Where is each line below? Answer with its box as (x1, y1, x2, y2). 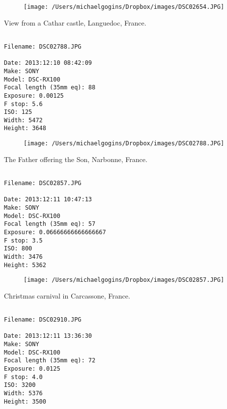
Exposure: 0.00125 (4, 92, 64, 99)
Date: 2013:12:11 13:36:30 (4, 332, 92, 340)
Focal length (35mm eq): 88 (4, 84, 96, 91)
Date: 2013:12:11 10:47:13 (4, 196, 92, 203)
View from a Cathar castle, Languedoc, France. (4, 17, 146, 27)
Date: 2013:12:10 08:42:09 (4, 59, 92, 67)
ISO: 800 (4, 245, 32, 252)
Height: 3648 (4, 125, 46, 132)
